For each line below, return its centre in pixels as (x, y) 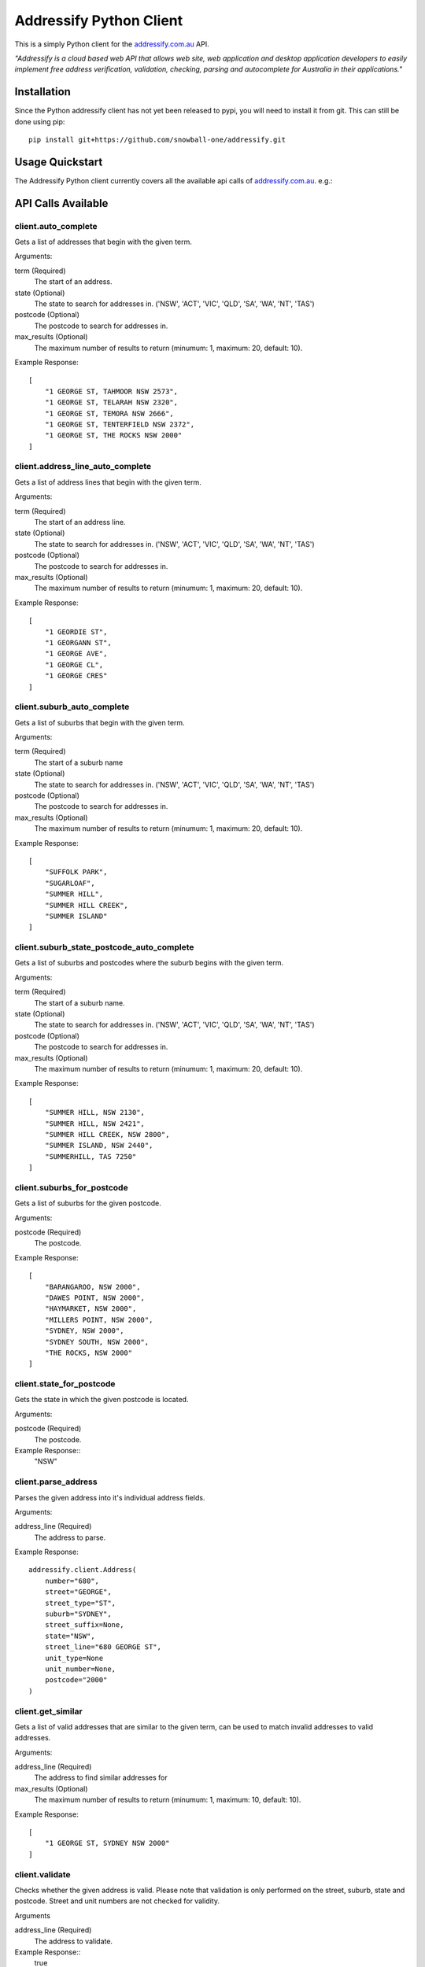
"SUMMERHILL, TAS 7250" (91, 1156)
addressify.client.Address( (83, 1570)
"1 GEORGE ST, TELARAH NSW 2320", (111, 402)
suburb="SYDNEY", (78, 1614)
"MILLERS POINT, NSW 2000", (99, 1319)
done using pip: (40, 121)
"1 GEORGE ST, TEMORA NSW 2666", (109, 413)
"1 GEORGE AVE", (76, 654)
